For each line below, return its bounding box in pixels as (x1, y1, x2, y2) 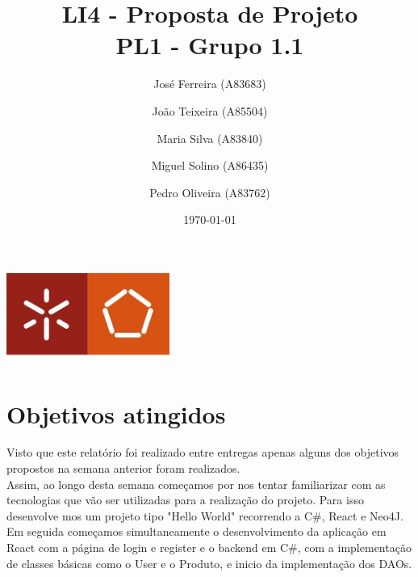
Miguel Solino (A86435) (151, 157, 269, 174)
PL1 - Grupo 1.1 (115, 28, 304, 61)
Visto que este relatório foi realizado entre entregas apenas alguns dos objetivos (6, 444, 399, 461)
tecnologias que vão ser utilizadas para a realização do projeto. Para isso (6, 491, 364, 508)
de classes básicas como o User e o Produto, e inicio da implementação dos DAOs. (6, 554, 412, 571)
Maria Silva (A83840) (157, 129, 263, 146)
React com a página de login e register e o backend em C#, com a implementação (6, 539, 412, 556)
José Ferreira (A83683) (153, 75, 266, 92)
